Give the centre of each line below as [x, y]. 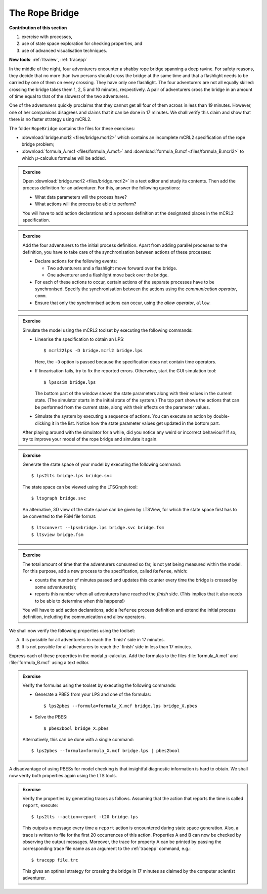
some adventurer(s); [56, 587]
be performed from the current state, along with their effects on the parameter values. [122, 407]
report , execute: [40, 805]
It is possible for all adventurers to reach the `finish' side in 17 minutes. [93, 640]
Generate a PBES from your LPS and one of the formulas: [93, 694]
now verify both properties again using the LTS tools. [63, 776]
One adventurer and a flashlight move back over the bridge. [108, 275]
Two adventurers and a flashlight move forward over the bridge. [112, 268]
